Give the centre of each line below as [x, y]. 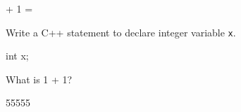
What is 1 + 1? [39, 79]
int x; [17, 56]
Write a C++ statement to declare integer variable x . [121, 32]
